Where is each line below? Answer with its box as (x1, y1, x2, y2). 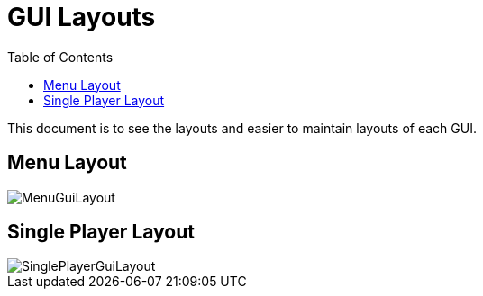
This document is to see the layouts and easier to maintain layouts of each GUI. (7, 120, 477, 136)
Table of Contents (7, 49, 114, 65)
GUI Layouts (7, 2, 156, 32)
